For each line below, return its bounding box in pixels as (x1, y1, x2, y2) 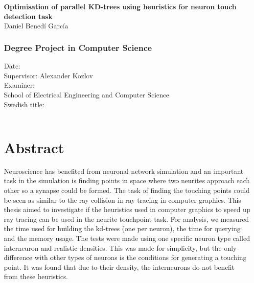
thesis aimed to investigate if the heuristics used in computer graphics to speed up (4, 204, 251, 214)
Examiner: (4, 80, 35, 90)
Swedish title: (4, 99, 45, 109)
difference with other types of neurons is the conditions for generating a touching (4, 252, 247, 262)
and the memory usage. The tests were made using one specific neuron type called (4, 233, 250, 243)
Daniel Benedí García (4, 21, 69, 31)
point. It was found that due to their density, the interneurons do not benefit (4, 261, 234, 272)
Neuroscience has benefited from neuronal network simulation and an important (4, 165, 244, 176)
